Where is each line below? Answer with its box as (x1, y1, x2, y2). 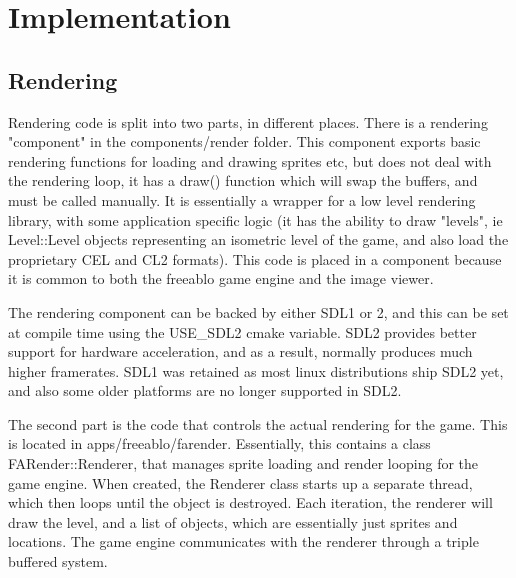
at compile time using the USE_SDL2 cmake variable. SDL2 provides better (8, 321, 477, 342)
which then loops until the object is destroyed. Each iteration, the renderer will (8, 492, 493, 513)
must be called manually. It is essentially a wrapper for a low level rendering (8, 189, 476, 210)
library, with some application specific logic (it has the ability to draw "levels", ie (8, 209, 503, 230)
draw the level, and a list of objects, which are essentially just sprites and (8, 511, 458, 532)
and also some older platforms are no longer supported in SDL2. (8, 380, 402, 401)
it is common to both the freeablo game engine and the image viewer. (8, 268, 434, 289)
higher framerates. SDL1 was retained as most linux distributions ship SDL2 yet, (8, 360, 504, 381)
